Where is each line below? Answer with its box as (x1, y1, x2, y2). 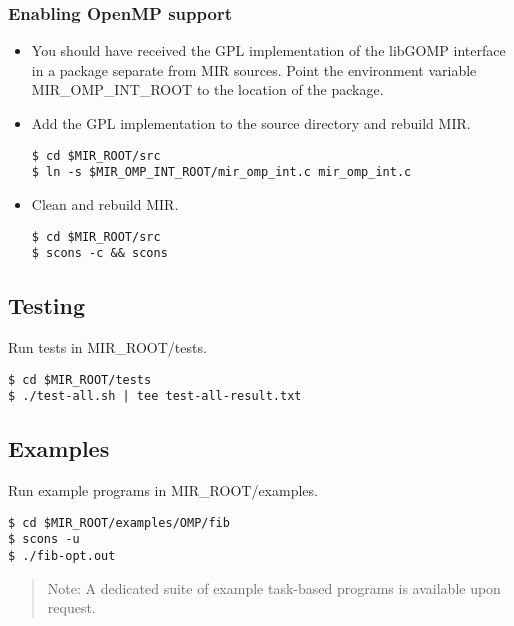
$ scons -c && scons (31, 246, 168, 261)
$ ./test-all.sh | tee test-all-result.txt (8, 389, 302, 404)
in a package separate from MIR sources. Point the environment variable (31, 59, 477, 80)
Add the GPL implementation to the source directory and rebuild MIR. (31, 113, 471, 133)
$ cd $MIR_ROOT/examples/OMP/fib (8, 515, 230, 530)
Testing (8, 290, 85, 321)
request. (47, 597, 96, 618)
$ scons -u (8, 532, 80, 547)
